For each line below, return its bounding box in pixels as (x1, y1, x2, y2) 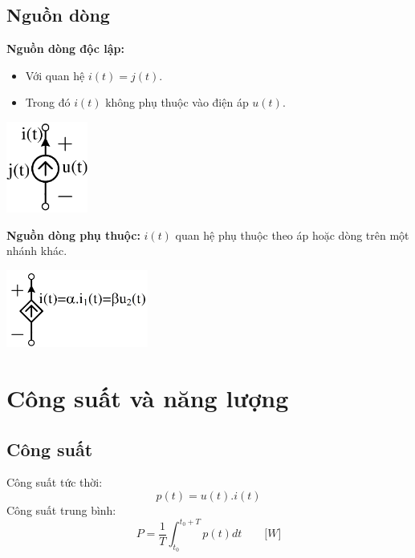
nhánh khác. (6, 242, 67, 259)
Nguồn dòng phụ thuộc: (6, 226, 140, 243)
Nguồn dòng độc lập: (6, 40, 124, 57)
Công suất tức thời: (6, 474, 103, 491)
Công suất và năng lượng (6, 381, 289, 414)
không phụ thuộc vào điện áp (105, 94, 249, 111)
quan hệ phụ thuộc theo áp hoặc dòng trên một (175, 226, 409, 243)
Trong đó (25, 94, 71, 111)
